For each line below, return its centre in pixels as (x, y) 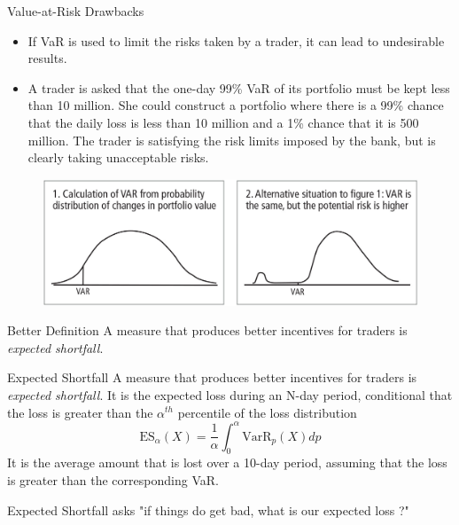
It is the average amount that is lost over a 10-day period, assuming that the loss (227, 462)
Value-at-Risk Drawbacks (76, 11)
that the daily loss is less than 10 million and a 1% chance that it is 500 (223, 122)
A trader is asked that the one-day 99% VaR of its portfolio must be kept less (239, 87)
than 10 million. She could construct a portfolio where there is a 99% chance (236, 105)
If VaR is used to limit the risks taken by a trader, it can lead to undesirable (236, 40)
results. (47, 58)
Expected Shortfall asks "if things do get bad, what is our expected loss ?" (208, 509)
